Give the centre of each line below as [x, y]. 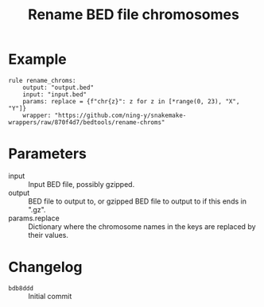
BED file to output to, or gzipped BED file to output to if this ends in [137, 201]
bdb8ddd [21, 288]
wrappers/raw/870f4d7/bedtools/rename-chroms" [87, 122]
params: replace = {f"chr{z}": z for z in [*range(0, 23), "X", [131, 101]
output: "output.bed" [58, 87]
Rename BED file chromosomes [134, 15]
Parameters [48, 154]
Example [37, 59]
